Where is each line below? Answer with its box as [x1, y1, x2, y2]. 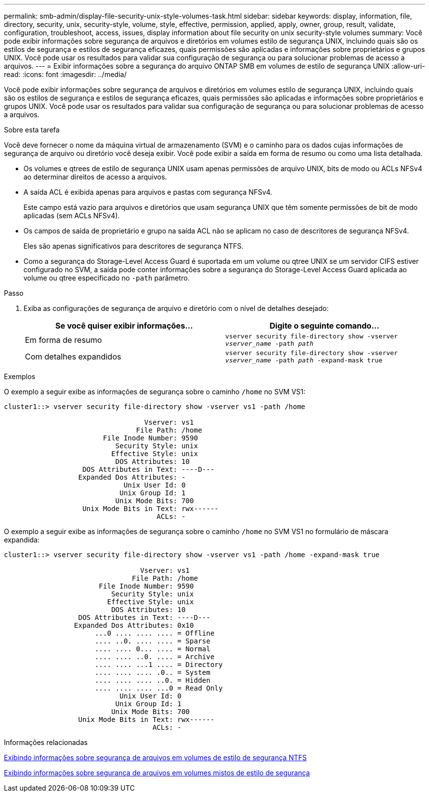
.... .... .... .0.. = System [95, 668, 211, 676]
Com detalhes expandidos [25, 352, 121, 361]
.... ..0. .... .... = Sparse [95, 637, 211, 645]
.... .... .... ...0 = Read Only [95, 684, 223, 692]
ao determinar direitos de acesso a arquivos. [24, 173, 167, 181]
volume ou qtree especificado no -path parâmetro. [24, 274, 190, 282]
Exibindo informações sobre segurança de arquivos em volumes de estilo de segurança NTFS [4, 753, 307, 762]
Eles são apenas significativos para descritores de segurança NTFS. [24, 242, 244, 250]
